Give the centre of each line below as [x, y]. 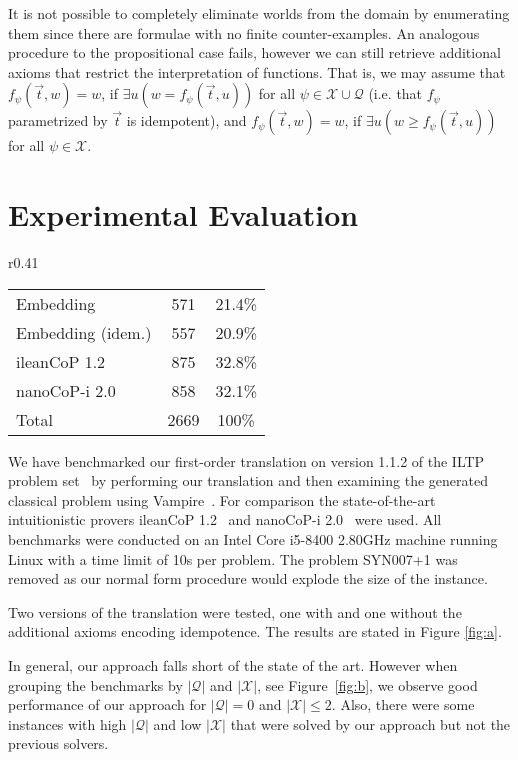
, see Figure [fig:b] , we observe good [367, 684]
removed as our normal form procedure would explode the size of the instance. [248, 578]
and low [177, 723]
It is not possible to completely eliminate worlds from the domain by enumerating [259, 13]
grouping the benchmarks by [95, 684]
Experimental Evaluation [183, 214]
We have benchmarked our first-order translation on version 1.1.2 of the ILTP [246, 460]
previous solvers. [58, 743]
